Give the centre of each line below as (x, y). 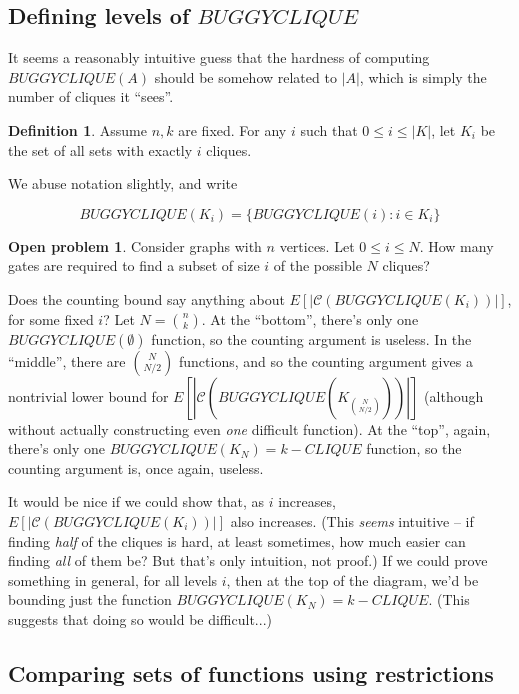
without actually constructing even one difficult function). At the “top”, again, (249, 428)
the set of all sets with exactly (100, 149)
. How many (456, 245)
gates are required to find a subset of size (134, 265)
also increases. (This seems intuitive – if (352, 520)
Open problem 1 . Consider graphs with (135, 245)
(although (454, 395)
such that (329, 129)
